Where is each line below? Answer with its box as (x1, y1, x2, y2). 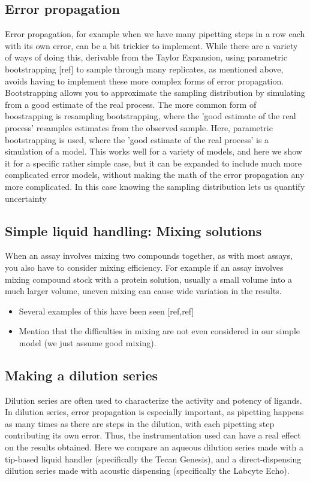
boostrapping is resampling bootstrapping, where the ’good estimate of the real (5, 110, 296, 122)
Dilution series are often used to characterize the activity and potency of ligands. (5, 394, 302, 406)
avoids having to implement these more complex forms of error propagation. (5, 74, 284, 87)
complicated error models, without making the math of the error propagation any (5, 168, 305, 181)
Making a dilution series (5, 365, 158, 384)
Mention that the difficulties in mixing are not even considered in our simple (19, 325, 300, 337)
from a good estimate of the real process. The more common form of (5, 98, 257, 110)
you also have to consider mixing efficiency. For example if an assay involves (5, 261, 284, 273)
